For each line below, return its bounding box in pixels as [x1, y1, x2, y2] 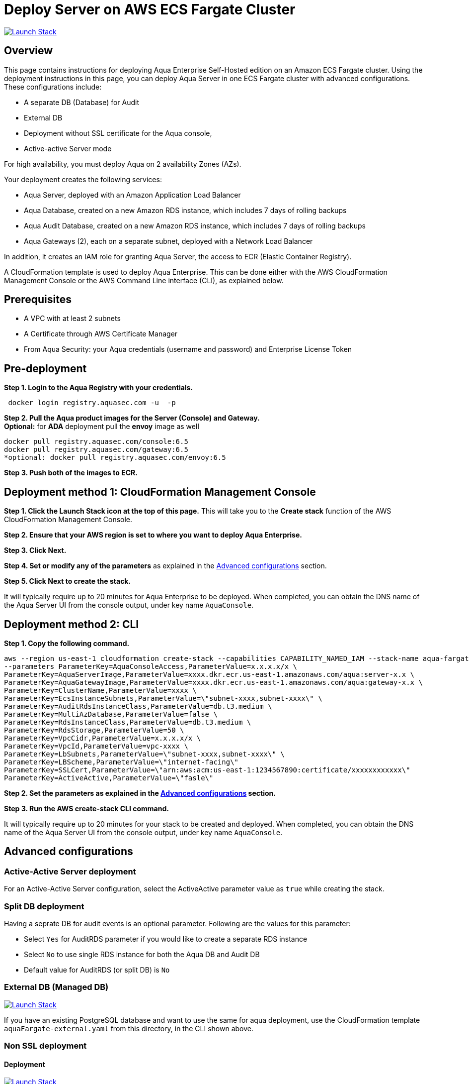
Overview [4, 44, 53, 57]
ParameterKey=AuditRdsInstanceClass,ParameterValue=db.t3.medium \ [4, 702, 272, 710]
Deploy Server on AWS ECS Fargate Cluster [4, 1, 296, 18]
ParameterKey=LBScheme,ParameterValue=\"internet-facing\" [4, 758, 239, 766]
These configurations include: [4, 82, 102, 91]
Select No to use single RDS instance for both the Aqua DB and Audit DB [24, 950, 260, 959]
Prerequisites [4, 293, 72, 306]
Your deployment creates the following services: [4, 175, 162, 184]
